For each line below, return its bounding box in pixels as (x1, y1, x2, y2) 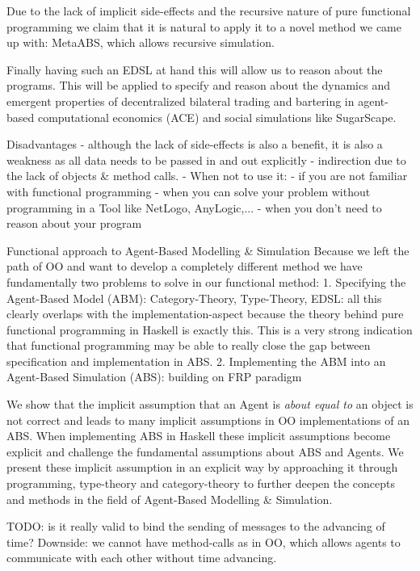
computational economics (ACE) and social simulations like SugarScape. (37, 108, 397, 125)
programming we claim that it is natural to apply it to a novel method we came (6, 18, 401, 35)
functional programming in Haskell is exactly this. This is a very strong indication (6, 321, 413, 338)
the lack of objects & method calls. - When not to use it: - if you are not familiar (6, 167, 408, 184)
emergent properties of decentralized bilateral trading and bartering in (6, 92, 355, 109)
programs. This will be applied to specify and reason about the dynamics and (6, 77, 390, 94)
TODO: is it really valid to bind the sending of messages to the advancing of (6, 518, 385, 535)
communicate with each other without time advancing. (6, 549, 277, 566)
